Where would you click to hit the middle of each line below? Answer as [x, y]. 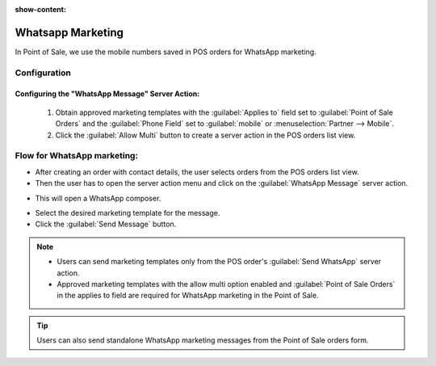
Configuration [43, 73]
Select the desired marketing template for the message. [128, 212]
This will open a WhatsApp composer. [98, 198]
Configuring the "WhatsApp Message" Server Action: [107, 94]
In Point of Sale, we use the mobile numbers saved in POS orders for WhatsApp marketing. [166, 52]
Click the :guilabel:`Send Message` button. [106, 224]
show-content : [40, 9]
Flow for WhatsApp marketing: [77, 156]
